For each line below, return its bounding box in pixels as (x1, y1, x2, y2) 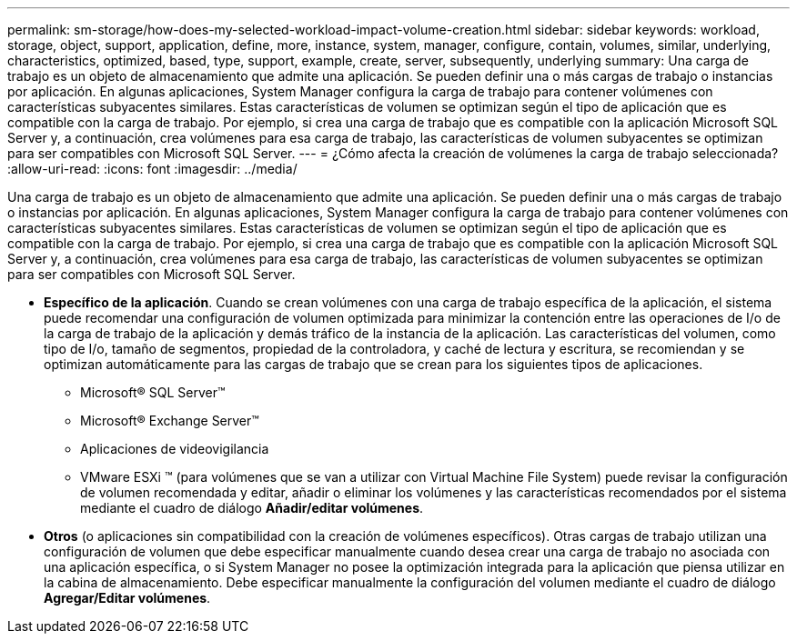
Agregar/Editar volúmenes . (44, 590, 211, 606)
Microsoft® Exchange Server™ (80, 413, 259, 428)
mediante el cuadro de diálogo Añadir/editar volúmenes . (80, 500, 424, 516)
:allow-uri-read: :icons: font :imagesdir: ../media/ (7, 161, 298, 176)
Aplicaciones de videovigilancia (80, 441, 269, 456)
